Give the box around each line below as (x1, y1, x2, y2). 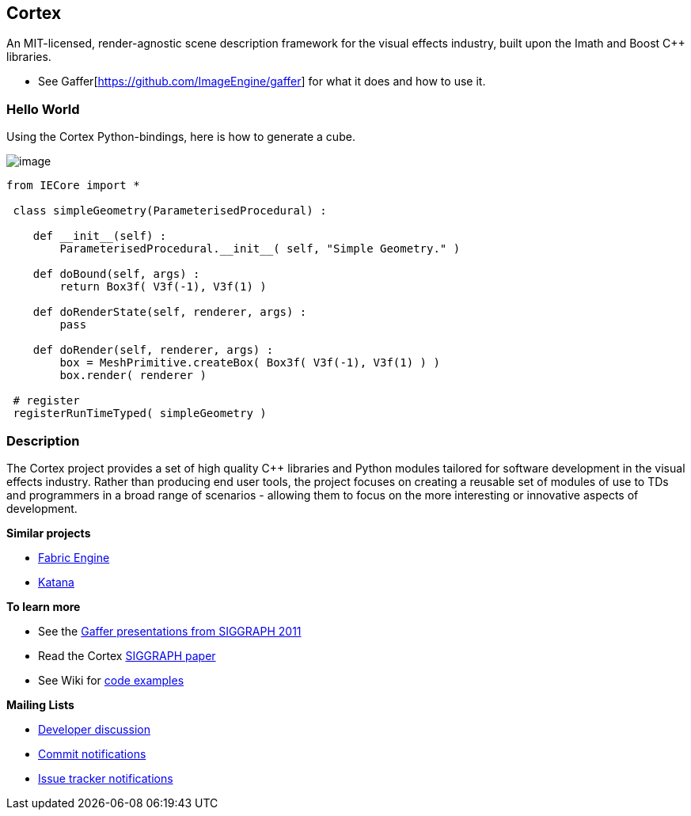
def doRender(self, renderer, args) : (32, 343, 274, 357)
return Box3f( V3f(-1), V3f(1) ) (59, 280, 267, 294)
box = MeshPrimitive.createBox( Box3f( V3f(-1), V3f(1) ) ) (59, 356, 440, 370)
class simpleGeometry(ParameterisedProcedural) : (13, 204, 327, 218)
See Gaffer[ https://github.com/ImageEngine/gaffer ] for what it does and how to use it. (38, 74, 486, 89)
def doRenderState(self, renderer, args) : (32, 306, 307, 319)
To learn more (6, 599, 81, 613)
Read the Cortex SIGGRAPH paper (38, 648, 216, 662)
